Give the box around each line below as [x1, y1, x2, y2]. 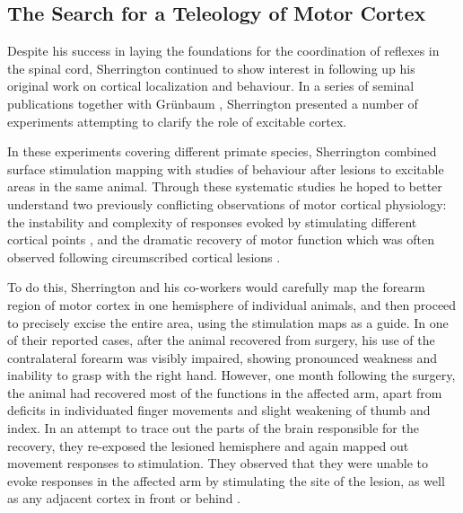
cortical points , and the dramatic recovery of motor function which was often [7, 230, 434, 249]
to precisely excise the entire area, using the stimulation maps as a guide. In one [7, 313, 449, 332]
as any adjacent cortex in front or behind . [7, 489, 241, 508]
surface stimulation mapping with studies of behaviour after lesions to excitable [7, 159, 444, 178]
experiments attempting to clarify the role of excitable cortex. [7, 111, 347, 130]
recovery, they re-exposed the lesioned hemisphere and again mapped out [7, 436, 409, 455]
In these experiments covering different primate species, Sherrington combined [7, 142, 437, 161]
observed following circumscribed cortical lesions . [7, 247, 281, 266]
